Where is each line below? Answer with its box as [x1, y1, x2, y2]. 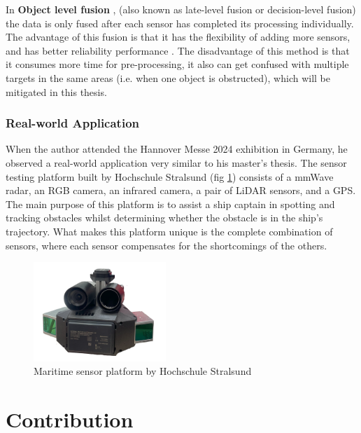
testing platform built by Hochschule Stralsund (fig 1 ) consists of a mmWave [6, 169, 334, 184]
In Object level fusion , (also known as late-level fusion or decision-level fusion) [6, 2, 356, 16]
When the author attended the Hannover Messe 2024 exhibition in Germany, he [6, 142, 348, 156]
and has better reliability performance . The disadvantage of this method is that [6, 43, 350, 57]
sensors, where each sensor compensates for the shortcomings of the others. [6, 238, 327, 252]
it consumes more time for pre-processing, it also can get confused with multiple [6, 57, 349, 71]
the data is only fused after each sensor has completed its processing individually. [6, 15, 354, 30]
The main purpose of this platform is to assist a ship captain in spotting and [6, 196, 335, 211]
